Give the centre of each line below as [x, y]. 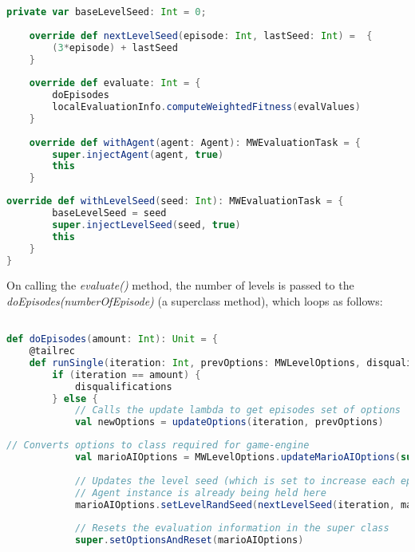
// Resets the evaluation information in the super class [232, 528]
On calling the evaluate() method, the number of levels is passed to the [180, 285]
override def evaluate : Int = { [115, 83]
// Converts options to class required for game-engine [158, 446]
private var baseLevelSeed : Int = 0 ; [107, 12]
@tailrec [52, 351]
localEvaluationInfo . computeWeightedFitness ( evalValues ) [206, 107]
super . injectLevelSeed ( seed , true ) [146, 225]
